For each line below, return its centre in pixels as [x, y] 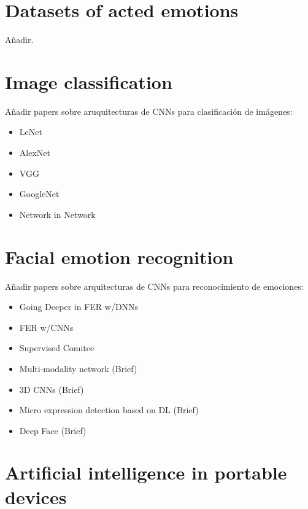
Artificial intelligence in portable [146, 472]
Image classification [89, 81]
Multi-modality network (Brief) [78, 368]
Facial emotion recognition [119, 256]
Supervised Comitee [57, 348]
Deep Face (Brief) [53, 430]
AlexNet [35, 153]
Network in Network [57, 214]
